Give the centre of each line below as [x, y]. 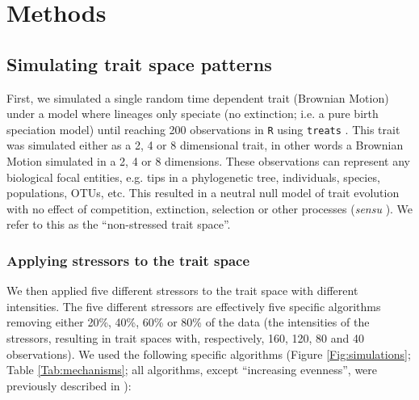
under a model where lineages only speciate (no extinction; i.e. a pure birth [193, 114]
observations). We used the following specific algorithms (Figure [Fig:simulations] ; [209, 354]
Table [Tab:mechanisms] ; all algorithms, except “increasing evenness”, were [192, 370]
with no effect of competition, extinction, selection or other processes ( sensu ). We [210, 208]
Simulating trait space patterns [139, 63]
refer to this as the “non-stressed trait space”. [119, 224]
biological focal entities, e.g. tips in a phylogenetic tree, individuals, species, [193, 177]
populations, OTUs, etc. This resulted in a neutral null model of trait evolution [203, 193]
